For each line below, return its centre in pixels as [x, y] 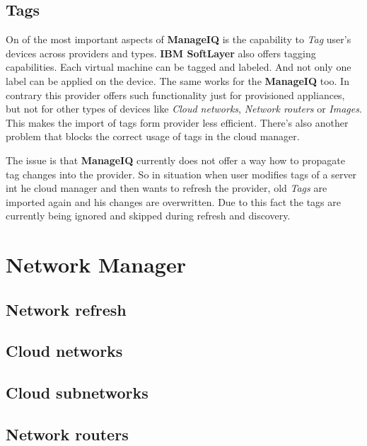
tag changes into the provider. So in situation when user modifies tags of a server [181, 174]
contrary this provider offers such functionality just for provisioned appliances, [175, 95]
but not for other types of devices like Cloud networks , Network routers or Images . [184, 109]
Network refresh [66, 309]
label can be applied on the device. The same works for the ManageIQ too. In [177, 80]
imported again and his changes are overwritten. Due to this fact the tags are [173, 201]
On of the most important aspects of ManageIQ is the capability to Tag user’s [179, 39]
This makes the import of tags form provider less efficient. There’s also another [177, 122]
